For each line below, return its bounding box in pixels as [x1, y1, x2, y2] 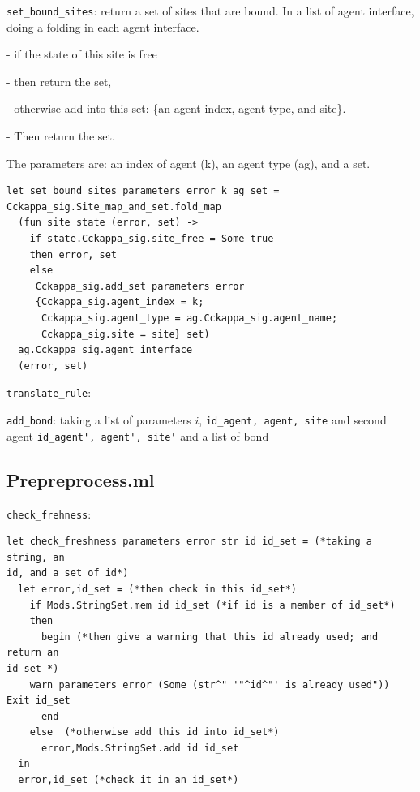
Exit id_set [6, 695, 71, 707]
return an [6, 647, 59, 659]
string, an [6, 551, 65, 563]
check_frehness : [6, 505, 92, 522]
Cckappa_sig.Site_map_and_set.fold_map [6, 200, 221, 213]
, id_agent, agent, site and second [199, 411, 387, 428]
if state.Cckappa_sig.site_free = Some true [29, 233, 274, 244]
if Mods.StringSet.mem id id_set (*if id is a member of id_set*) [29, 599, 396, 611]
